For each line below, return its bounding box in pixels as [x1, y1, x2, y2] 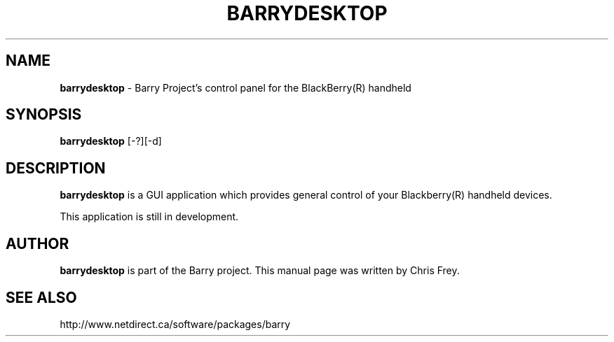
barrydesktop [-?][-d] [60, 135, 162, 148]
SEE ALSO [6, 288, 77, 306]
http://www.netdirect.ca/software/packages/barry [60, 318, 291, 330]
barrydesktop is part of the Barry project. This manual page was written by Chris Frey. [60, 264, 460, 277]
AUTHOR [6, 234, 69, 252]
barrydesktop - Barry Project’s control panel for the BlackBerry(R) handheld [60, 81, 411, 94]
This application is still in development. [60, 211, 239, 223]
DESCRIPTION [6, 159, 106, 177]
